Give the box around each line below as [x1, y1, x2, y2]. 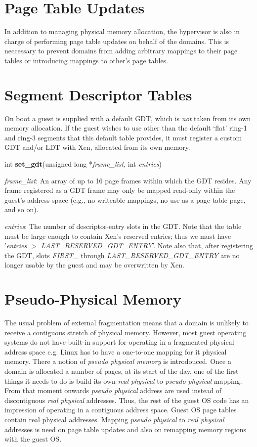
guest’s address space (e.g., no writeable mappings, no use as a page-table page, [4, 194, 246, 205]
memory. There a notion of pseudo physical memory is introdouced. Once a [4, 356, 231, 366]
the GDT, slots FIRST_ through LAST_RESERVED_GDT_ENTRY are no [4, 250, 240, 260]
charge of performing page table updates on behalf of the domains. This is [4, 36, 229, 46]
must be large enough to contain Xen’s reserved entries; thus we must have [4, 230, 231, 241]
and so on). [4, 204, 39, 215]
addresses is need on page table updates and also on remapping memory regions [4, 424, 247, 434]
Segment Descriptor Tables [4, 84, 192, 104]
